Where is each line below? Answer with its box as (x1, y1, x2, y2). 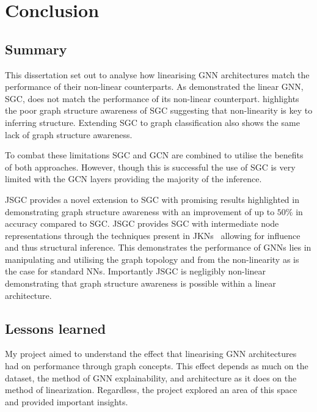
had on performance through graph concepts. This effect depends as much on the (5, 359, 308, 372)
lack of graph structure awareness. (5, 128, 133, 141)
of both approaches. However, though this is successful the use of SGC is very (5, 160, 296, 173)
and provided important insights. (5, 395, 128, 408)
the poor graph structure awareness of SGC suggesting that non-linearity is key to (5, 104, 313, 117)
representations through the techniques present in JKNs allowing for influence (5, 229, 301, 241)
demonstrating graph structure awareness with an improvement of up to (5, 205, 275, 218)
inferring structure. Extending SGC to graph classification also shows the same (5, 116, 300, 128)
